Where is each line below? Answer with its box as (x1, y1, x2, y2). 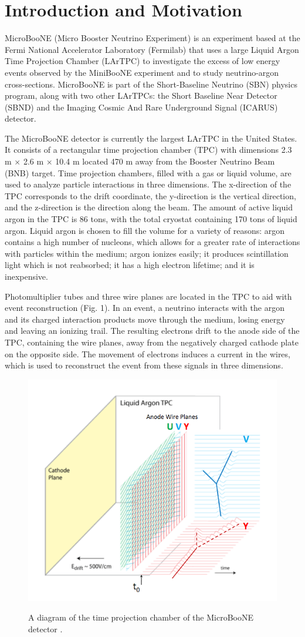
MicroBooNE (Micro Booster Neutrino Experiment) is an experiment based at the (5, 32, 300, 44)
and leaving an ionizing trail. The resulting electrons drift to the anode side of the (5, 324, 300, 337)
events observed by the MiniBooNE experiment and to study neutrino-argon (5, 66, 279, 78)
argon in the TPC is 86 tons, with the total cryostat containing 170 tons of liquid (5, 213, 297, 225)
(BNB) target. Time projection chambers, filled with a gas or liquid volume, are (5, 166, 292, 179)
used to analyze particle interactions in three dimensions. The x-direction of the (5, 178, 292, 190)
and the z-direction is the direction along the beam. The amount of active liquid (5, 201, 293, 213)
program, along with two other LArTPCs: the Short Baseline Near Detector (5, 89, 277, 102)
